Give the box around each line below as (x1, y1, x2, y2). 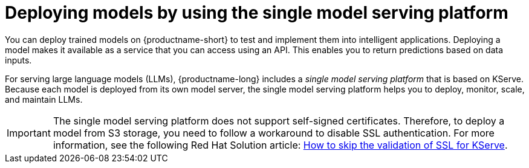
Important (7, 126, 51, 139)
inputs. (5, 54, 32, 65)
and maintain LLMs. (5, 94, 83, 105)
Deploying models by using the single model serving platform (5, 2, 508, 23)
